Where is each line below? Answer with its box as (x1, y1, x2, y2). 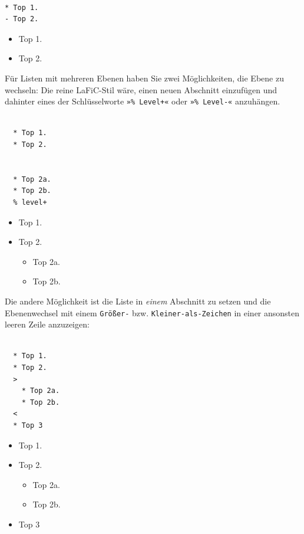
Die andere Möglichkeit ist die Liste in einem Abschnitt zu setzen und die (5, 294, 271, 307)
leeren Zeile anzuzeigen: (5, 318, 90, 330)
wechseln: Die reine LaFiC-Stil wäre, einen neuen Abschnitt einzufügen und (5, 83, 277, 96)
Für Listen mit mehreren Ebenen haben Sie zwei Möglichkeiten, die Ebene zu (5, 71, 284, 84)
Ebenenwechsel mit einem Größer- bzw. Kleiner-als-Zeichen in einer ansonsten (5, 306, 300, 319)
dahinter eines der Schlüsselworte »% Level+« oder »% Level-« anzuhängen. (5, 95, 280, 107)
